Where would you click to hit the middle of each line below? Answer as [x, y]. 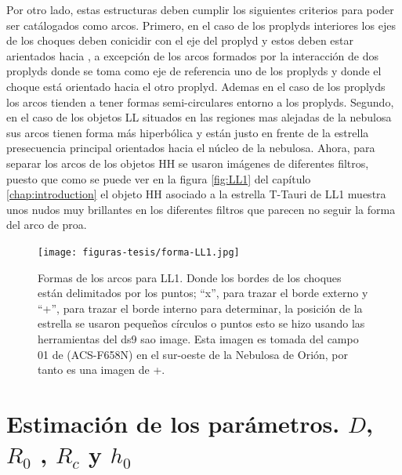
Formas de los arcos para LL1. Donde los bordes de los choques [190, 277]
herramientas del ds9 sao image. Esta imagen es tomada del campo [198, 338]
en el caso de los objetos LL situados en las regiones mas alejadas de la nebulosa [199, 117]
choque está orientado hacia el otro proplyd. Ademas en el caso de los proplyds [196, 86]
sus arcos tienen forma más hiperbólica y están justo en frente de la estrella [188, 132]
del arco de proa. [47, 225]
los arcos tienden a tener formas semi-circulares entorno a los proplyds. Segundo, [200, 102]
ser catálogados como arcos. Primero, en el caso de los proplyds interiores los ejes [201, 25]
